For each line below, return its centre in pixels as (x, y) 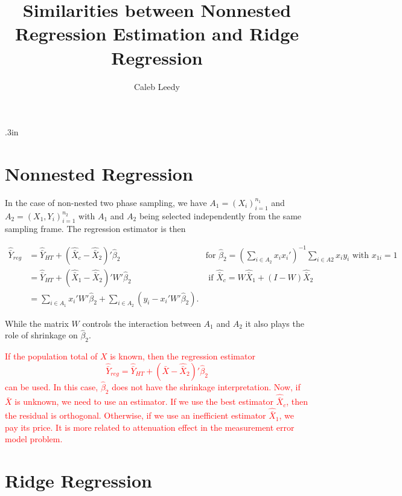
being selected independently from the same (220, 215)
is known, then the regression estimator (183, 356)
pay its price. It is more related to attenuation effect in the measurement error (150, 427)
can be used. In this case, (52, 387)
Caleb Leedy (157, 86)
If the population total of (51, 356)
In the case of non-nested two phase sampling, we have (106, 202)
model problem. (34, 439)
